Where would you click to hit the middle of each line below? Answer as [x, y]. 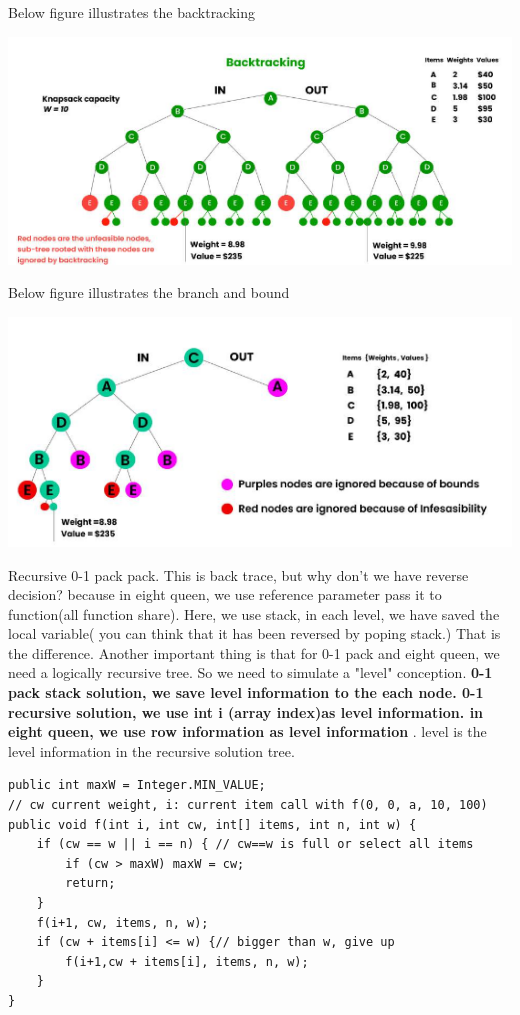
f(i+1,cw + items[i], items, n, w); [187, 961]
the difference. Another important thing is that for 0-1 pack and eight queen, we [254, 652]
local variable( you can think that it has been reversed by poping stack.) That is [254, 633]
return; [90, 883]
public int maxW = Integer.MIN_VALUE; [137, 785]
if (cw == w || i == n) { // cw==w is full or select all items [255, 844]
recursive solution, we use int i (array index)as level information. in [246, 711]
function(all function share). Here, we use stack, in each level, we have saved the [254, 613]
